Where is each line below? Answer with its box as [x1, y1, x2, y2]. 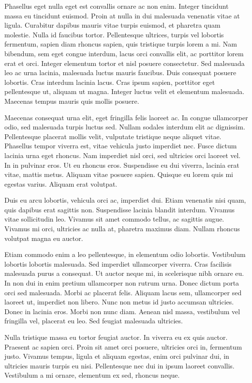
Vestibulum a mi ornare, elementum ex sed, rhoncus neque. [4, 370, 180, 380]
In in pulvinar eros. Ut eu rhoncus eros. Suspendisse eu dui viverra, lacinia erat [4, 160, 239, 170]
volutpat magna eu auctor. [4, 233, 83, 243]
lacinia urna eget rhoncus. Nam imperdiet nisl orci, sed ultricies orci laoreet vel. [4, 150, 241, 160]
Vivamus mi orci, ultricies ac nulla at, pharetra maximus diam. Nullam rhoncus [4, 223, 240, 234]
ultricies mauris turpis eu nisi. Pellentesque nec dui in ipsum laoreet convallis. [4, 360, 235, 370]
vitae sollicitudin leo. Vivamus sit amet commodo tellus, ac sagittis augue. [4, 214, 224, 224]
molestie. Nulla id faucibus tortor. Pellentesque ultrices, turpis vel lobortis [4, 29, 224, 39]
